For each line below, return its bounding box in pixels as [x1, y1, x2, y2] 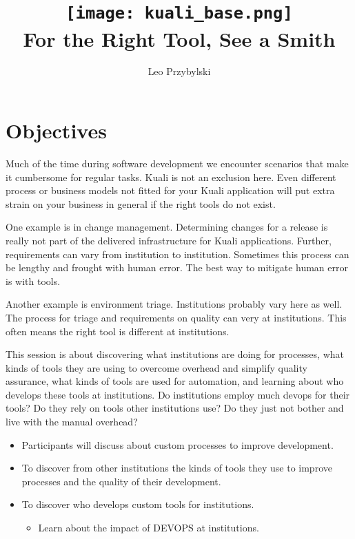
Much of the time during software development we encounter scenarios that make [6, 156, 349, 170]
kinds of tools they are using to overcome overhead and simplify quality [6, 360, 307, 374]
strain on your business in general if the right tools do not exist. [6, 196, 276, 211]
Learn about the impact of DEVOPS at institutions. [38, 520, 259, 535]
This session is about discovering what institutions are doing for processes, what [6, 347, 344, 361]
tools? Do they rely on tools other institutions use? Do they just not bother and [6, 401, 344, 415]
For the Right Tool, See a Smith [23, 24, 336, 52]
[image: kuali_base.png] [65, 3, 293, 23]
